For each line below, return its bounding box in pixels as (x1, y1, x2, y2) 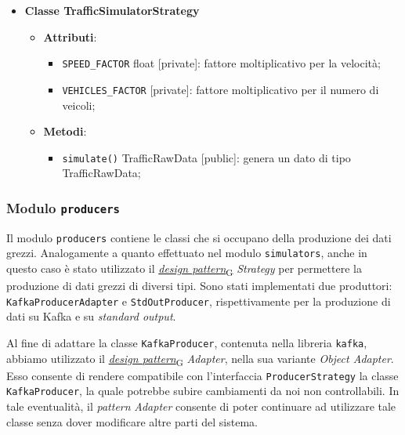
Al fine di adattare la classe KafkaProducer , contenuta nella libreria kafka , (6, 335, 367, 350)
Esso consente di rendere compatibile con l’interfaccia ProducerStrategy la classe (6, 367, 399, 383)
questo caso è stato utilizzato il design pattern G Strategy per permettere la (6, 260, 362, 278)
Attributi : (43, 28, 97, 45)
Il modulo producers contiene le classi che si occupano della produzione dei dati (6, 229, 392, 245)
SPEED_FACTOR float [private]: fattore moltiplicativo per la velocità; (62, 55, 381, 71)
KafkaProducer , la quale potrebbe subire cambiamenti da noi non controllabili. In (6, 382, 400, 399)
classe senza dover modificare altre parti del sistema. (6, 413, 258, 430)
